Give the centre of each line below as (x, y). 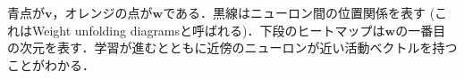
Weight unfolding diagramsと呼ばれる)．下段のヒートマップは (208, 30)
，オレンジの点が (102, 12)
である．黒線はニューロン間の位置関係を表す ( (299, 12)
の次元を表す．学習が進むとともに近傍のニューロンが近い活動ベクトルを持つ (232, 47)
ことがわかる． (51, 64)
